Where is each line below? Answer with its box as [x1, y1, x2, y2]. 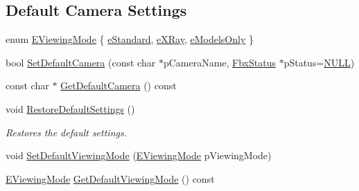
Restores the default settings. [6, 125, 127, 139]
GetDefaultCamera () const [60, 78, 177, 93]
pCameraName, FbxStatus [163, 55, 276, 69]
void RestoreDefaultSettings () [6, 101, 135, 116]
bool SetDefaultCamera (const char [6, 55, 156, 69]
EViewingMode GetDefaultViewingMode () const [6, 171, 215, 185]
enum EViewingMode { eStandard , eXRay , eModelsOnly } [6, 32, 254, 46]
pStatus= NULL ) [283, 55, 355, 69]
